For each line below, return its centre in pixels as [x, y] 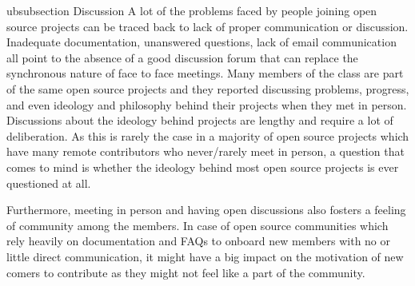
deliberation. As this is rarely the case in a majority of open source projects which [208, 135]
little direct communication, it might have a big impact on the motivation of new [205, 256]
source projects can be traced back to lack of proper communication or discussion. [207, 26]
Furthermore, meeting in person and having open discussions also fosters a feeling [206, 210]
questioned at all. [49, 183]
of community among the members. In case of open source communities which [198, 225]
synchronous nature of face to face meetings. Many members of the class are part [205, 73]
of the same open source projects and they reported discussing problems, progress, [208, 88]
